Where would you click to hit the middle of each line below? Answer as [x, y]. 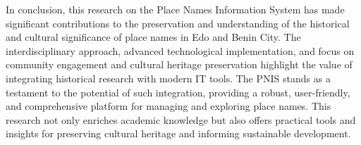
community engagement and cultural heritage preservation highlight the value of [179, 64]
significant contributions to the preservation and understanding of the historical [178, 23]
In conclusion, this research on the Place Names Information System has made [175, 9]
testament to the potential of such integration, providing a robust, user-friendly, [178, 92]
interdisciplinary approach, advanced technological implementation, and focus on [180, 50]
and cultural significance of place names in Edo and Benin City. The [153, 37]
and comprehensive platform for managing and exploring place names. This [169, 106]
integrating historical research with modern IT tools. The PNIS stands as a [168, 78]
